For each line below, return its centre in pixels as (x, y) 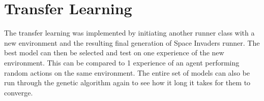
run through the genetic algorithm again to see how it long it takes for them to (127, 82)
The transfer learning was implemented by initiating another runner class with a (129, 33)
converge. (19, 92)
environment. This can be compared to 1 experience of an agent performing (122, 62)
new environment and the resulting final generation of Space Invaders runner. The (132, 42)
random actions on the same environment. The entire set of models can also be (127, 72)
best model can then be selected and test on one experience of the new (114, 53)
